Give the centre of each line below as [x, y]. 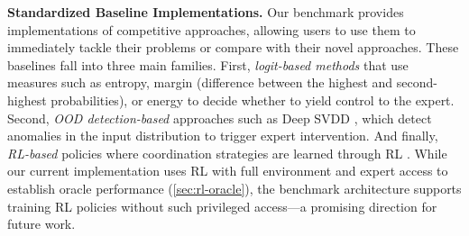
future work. [41, 224]
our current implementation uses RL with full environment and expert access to [228, 171]
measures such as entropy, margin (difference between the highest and [200, 82]
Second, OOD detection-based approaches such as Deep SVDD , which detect [220, 118]
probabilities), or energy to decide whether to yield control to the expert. [253, 100]
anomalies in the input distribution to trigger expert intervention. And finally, [223, 136]
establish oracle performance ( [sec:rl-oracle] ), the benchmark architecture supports [234, 188]
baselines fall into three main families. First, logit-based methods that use [208, 64]
